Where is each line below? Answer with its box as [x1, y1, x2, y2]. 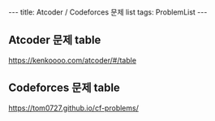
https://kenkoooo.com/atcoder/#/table [8, 55, 136, 65]
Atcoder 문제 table [8, 33, 101, 47]
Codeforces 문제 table [8, 81, 120, 95]
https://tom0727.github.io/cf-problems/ [8, 103, 140, 113]
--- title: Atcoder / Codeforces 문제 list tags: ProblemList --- [8, 7, 208, 17]
